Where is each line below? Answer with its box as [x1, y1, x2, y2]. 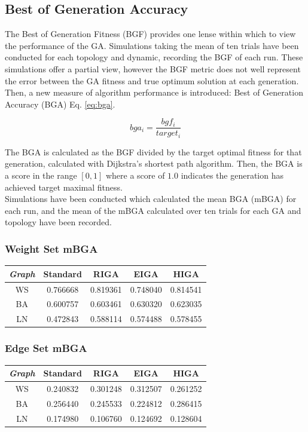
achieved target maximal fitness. [5, 180, 123, 193]
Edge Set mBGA [5, 341, 87, 356]
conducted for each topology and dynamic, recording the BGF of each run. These [5, 51, 303, 63]
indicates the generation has [181, 169, 283, 182]
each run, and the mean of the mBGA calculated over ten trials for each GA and [5, 204, 301, 216]
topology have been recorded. [5, 216, 112, 228]
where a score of [105, 169, 165, 182]
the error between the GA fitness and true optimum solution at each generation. [5, 74, 299, 87]
